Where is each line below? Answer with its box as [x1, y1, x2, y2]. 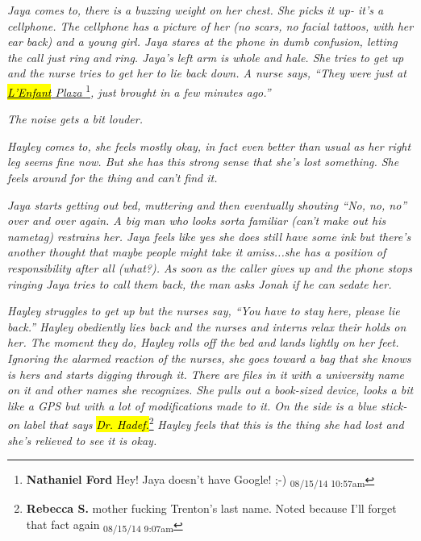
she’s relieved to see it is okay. [7, 431, 157, 448]
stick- [380, 397, 407, 414]
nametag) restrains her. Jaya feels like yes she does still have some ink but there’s [7, 227, 411, 244]
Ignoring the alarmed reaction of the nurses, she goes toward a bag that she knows [7, 349, 411, 366]
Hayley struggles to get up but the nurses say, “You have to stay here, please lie [7, 302, 400, 319]
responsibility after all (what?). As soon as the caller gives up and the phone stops [7, 259, 412, 276]
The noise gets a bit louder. [7, 110, 144, 127]
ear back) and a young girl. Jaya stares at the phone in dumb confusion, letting [7, 33, 398, 50]
